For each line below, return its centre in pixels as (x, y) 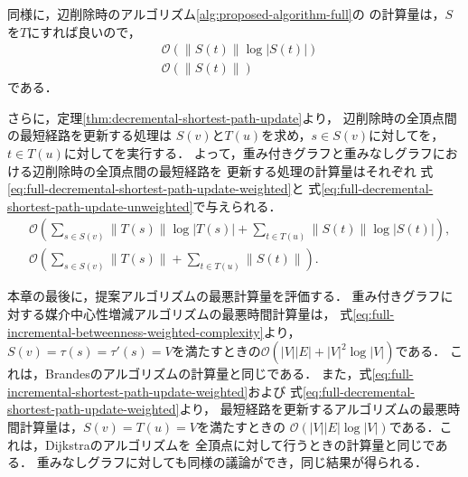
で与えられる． (237, 206)
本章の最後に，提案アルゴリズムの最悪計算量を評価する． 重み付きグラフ (224, 296)
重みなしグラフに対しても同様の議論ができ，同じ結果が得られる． (232, 462)
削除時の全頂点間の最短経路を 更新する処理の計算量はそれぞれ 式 (239, 170)
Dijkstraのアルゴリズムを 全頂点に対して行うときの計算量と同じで (240, 444)
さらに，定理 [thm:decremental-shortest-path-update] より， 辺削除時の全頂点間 (232, 117)
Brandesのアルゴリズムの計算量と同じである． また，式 (208, 374)
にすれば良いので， (84, 31)
